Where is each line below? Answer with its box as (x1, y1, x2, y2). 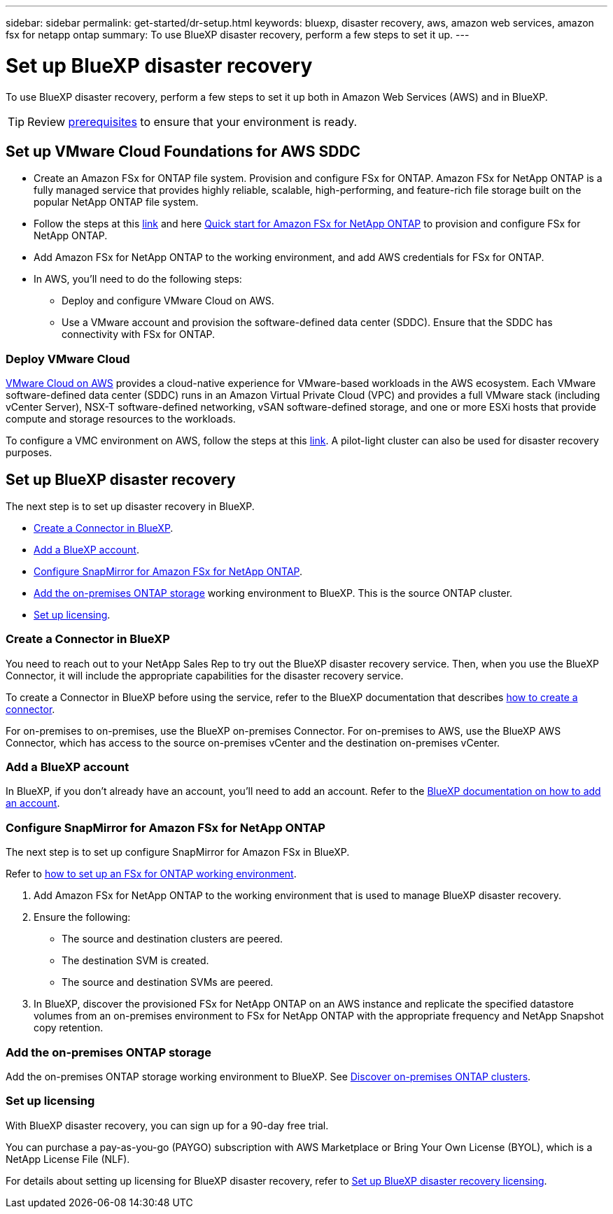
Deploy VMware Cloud (6, 351, 130, 366)
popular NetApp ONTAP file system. (34, 196, 199, 209)
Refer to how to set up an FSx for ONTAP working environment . (6, 868, 297, 880)
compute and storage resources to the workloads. (6, 413, 236, 425)
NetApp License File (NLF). (6, 1152, 130, 1165)
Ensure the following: (34, 911, 131, 924)
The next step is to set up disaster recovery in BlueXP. (6, 500, 255, 512)
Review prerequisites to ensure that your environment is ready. (27, 114, 358, 129)
